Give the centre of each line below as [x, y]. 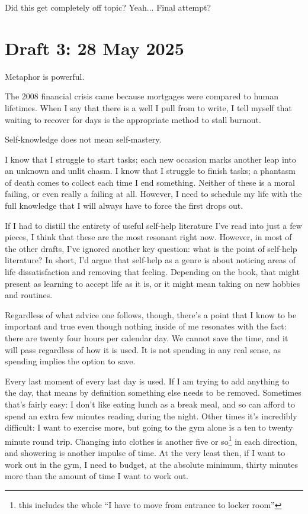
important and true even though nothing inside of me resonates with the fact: [146, 326]
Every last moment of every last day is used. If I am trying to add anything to [147, 381]
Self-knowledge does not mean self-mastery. [83, 139]
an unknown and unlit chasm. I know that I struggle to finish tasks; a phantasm [150, 171]
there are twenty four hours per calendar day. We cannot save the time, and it [147, 338]
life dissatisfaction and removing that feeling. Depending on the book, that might [152, 272]
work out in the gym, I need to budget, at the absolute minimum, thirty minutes [151, 464]
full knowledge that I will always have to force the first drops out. [124, 206]
